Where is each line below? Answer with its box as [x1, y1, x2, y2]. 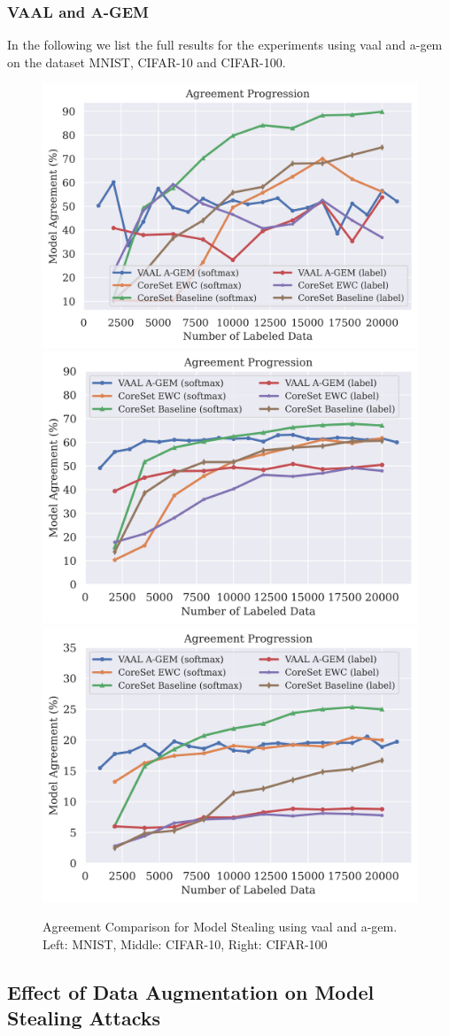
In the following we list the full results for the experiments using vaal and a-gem [7, 35, 443, 54]
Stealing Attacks [7, 1004, 160, 1032]
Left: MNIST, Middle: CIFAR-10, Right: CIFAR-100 [43, 934, 328, 953]
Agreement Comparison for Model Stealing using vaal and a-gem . [43, 917, 398, 936]
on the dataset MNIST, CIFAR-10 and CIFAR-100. [7, 52, 286, 71]
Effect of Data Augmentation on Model [7, 978, 375, 1005]
